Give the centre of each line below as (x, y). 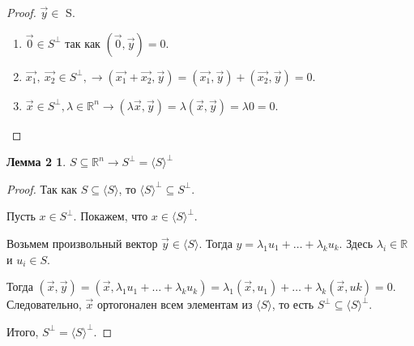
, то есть (293, 304)
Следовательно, (44, 304)
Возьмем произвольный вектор (82, 243)
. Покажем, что (111, 216)
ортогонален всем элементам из (175, 304)
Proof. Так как (42, 188)
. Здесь (356, 243)
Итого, (23, 331)
